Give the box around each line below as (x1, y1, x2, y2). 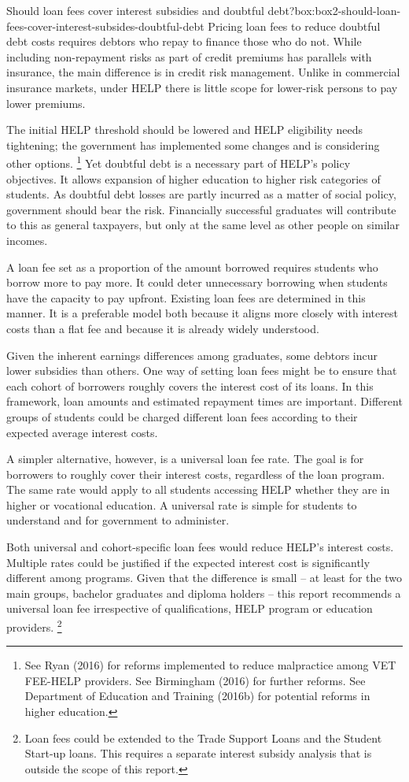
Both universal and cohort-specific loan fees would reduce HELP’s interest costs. (6, 539, 394, 555)
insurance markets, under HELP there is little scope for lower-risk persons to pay (6, 79, 398, 95)
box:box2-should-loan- (294, 2, 401, 18)
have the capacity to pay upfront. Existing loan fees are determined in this (6, 289, 366, 306)
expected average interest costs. (6, 424, 158, 440)
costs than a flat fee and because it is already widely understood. (6, 320, 319, 336)
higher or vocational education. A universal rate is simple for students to (6, 496, 357, 513)
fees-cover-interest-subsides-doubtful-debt (6, 17, 204, 34)
